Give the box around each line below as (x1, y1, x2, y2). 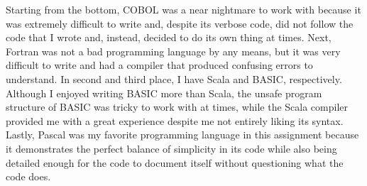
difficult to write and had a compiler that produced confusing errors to (6, 58, 313, 72)
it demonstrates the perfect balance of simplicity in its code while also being (6, 141, 337, 155)
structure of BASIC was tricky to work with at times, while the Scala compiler (6, 99, 349, 114)
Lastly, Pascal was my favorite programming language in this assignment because (6, 127, 359, 142)
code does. (6, 169, 51, 184)
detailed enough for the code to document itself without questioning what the (6, 155, 344, 170)
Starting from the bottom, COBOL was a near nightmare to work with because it (6, 2, 361, 16)
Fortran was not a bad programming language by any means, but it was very (6, 43, 341, 58)
